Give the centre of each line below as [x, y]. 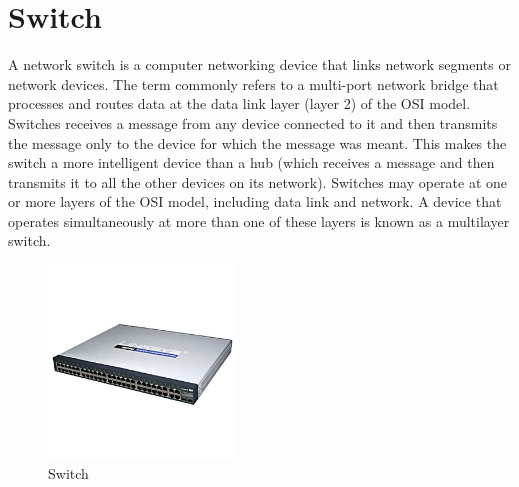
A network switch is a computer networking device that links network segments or [259, 64]
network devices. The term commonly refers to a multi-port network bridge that [253, 83]
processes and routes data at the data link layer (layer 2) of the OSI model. [239, 103]
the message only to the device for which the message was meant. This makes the [257, 142]
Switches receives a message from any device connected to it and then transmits [253, 122]
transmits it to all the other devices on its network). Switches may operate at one [258, 181]
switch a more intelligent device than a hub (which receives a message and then [251, 162]
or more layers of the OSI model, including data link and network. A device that [255, 201]
